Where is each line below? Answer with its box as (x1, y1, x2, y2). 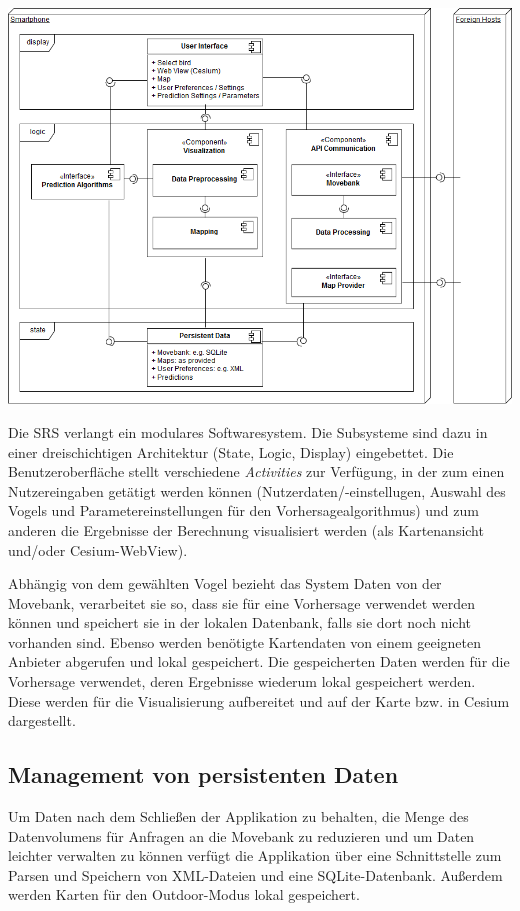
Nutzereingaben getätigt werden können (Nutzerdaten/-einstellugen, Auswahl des (8, 480, 506, 501)
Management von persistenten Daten (8, 759, 399, 790)
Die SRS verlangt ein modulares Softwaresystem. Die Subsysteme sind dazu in (8, 421, 488, 442)
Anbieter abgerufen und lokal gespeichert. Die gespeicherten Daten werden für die (8, 651, 510, 672)
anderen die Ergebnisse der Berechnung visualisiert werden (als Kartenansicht (8, 519, 484, 540)
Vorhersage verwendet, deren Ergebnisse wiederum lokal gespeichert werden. (8, 671, 476, 692)
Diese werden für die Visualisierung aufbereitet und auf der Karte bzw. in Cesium (8, 690, 510, 711)
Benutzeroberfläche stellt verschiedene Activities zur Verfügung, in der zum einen (8, 461, 505, 482)
